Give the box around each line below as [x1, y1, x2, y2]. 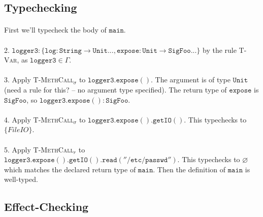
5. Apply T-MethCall [4, 144, 74, 154]
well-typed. [4, 174, 38, 184]
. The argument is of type [151, 74, 231, 85]
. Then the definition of [153, 164, 226, 174]
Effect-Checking [4, 199, 89, 214]
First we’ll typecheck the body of [4, 24, 107, 35]
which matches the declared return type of [4, 164, 136, 174]
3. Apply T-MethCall [4, 74, 74, 85]
